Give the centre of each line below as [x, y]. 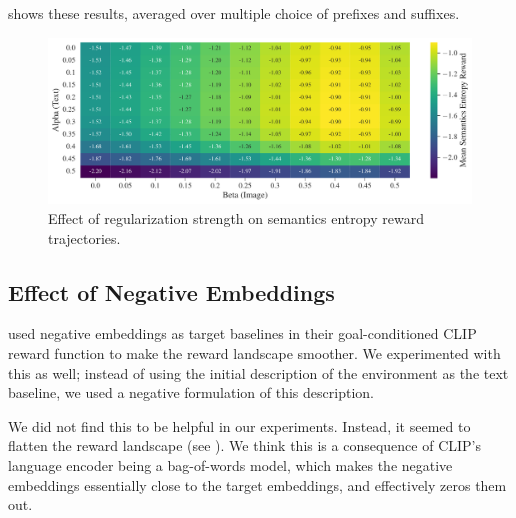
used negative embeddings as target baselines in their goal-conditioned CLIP [242, 333]
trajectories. [84, 237]
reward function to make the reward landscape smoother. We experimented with [254, 353]
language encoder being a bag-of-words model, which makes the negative [230, 465]
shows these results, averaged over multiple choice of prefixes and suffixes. [234, 13]
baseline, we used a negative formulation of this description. [191, 392]
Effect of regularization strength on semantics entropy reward [236, 218]
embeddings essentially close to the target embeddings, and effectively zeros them [257, 484]
